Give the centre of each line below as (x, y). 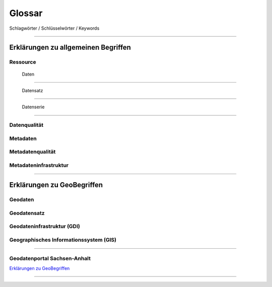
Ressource (23, 62)
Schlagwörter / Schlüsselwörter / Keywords (54, 28)
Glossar (26, 13)
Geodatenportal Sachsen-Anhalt (50, 258)
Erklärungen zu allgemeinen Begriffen (70, 48)
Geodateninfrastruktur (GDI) (45, 227)
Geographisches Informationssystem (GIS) (63, 240)
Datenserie (33, 107)
